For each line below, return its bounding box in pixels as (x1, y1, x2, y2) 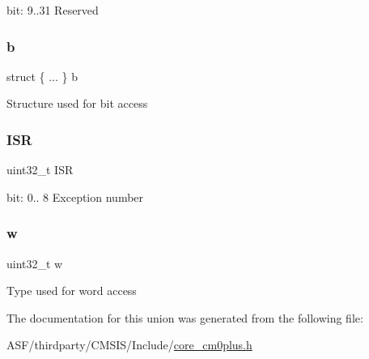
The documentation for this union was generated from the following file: (6, 309, 363, 326)
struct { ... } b (6, 67, 78, 84)
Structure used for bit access (6, 95, 148, 112)
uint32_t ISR (6, 161, 74, 178)
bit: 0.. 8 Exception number (6, 188, 144, 205)
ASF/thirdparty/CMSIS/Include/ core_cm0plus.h (6, 336, 252, 353)
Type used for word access (6, 282, 137, 299)
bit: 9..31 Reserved (6, 2, 99, 18)
